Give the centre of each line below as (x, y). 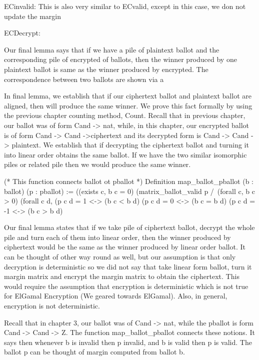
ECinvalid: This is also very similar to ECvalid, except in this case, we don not (125, 6)
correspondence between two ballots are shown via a (84, 79)
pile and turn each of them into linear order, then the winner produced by (117, 237)
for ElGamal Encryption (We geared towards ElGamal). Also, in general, (116, 296)
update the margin (33, 16)
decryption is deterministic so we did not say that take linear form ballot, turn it (128, 266)
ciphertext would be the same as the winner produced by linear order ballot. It (125, 247)
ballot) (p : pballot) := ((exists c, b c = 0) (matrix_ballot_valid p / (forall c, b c (129, 191)
